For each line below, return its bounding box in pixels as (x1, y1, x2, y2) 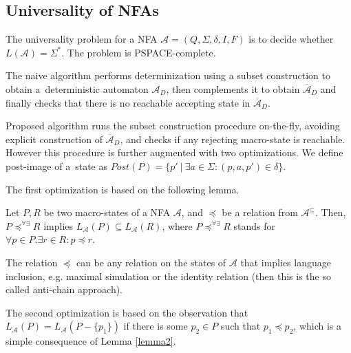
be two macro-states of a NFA (43, 205, 171, 220)
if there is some (123, 319, 188, 333)
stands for (233, 218, 276, 233)
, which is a (293, 319, 342, 333)
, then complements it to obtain (166, 81, 300, 96)
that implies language (240, 255, 331, 269)
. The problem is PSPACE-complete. (61, 45, 216, 59)
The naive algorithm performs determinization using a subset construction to (6, 68, 330, 83)
